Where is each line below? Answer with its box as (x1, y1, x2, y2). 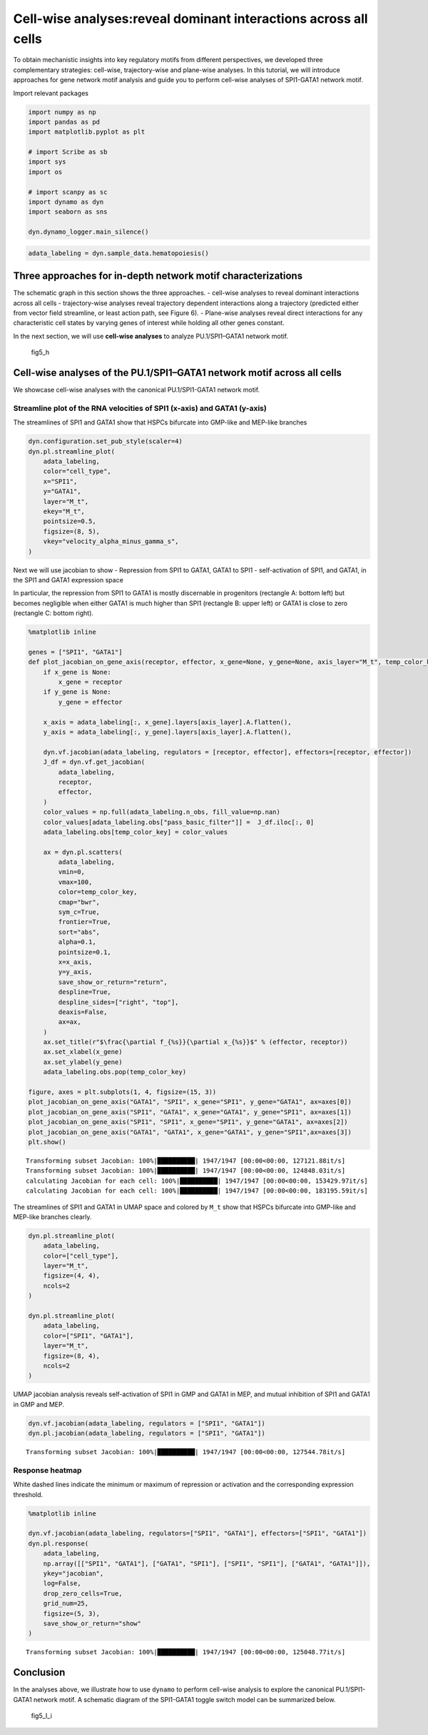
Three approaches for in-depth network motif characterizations (13, 270, 303, 282)
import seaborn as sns (28, 208, 108, 216)
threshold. (13, 1490, 44, 1498)
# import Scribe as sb (28, 148, 108, 156)
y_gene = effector (58, 697, 123, 706)
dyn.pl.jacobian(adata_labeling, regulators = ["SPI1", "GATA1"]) (28, 1429, 265, 1438)
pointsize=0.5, (43, 517, 96, 525)
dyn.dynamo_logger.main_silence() (28, 228, 149, 236)
